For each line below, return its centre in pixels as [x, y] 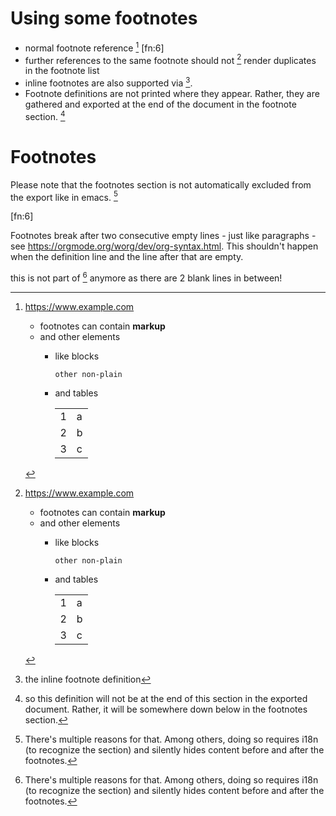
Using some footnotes [104, 18]
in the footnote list [62, 71]
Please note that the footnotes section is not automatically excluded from [161, 184]
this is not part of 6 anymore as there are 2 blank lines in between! [146, 277]
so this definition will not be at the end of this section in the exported [166, 698]
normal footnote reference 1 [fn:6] [94, 47]
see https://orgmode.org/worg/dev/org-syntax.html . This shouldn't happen [164, 246]
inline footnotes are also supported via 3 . [108, 82]
